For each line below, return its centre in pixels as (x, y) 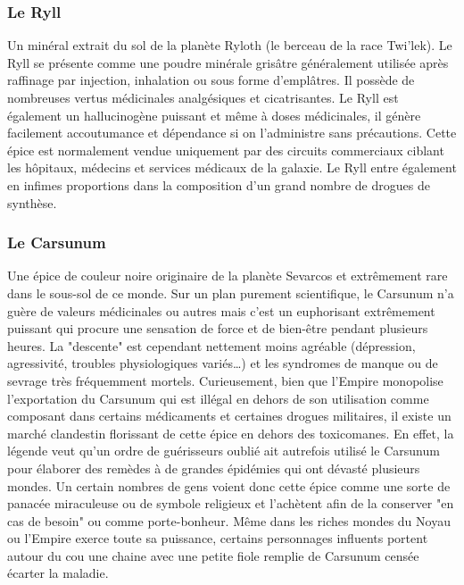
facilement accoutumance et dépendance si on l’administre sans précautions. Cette (232, 133)
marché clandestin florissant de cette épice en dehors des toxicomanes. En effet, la (231, 433)
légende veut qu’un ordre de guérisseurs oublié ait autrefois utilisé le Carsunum (224, 451)
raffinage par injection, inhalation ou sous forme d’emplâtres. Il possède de (211, 80)
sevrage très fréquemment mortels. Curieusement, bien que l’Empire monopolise (225, 380)
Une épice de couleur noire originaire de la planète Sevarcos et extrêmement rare (228, 276)
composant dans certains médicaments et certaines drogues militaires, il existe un (229, 416)
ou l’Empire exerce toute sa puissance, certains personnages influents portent (218, 538)
